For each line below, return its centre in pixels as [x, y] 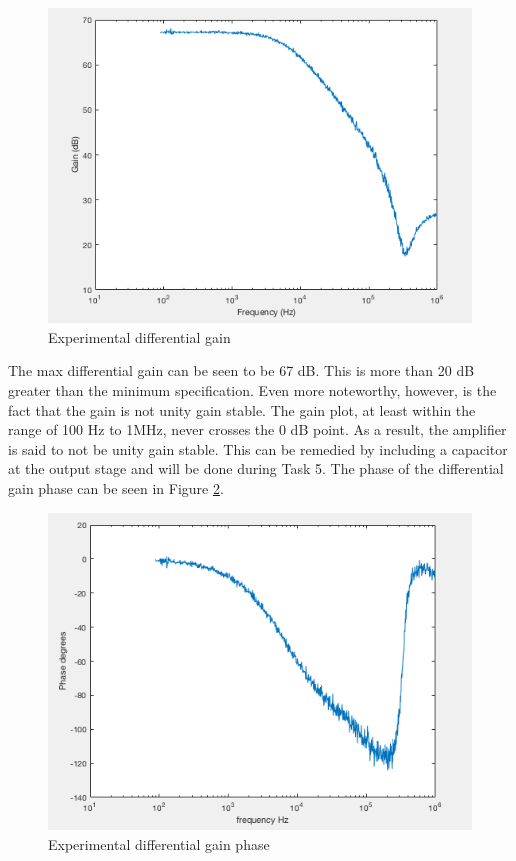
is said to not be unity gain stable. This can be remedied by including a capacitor [258, 448]
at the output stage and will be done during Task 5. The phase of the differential [256, 468]
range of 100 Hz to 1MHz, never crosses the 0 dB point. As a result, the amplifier [257, 429]
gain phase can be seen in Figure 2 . [116, 487]
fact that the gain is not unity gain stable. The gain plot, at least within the [242, 409]
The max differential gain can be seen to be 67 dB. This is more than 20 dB [241, 370]
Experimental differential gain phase [159, 843]
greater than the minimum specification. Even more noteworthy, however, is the [252, 390]
